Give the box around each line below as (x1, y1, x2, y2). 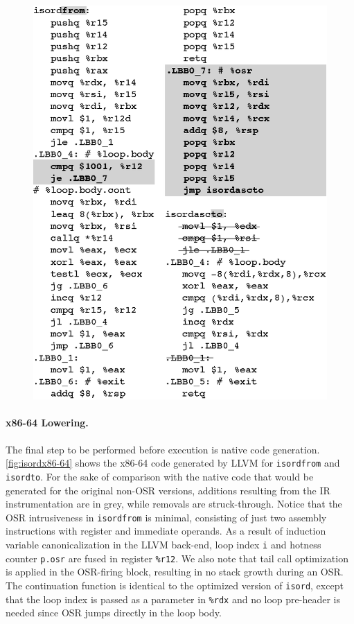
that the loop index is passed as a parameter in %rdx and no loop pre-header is (6, 591, 341, 606)
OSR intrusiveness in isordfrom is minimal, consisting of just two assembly (6, 510, 327, 524)
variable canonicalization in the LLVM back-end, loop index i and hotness (6, 537, 321, 552)
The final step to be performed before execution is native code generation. (6, 442, 320, 456)
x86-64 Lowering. (6, 415, 89, 430)
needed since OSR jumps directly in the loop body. (6, 605, 222, 620)
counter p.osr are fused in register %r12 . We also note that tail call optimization (6, 551, 348, 565)
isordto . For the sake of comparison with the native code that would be (6, 469, 314, 483)
